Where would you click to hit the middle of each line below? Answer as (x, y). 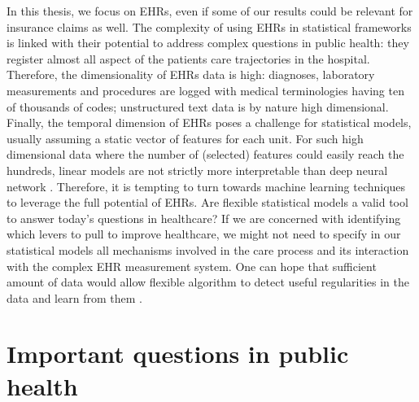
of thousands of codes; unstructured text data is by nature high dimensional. (198, 106)
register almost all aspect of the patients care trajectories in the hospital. (188, 58)
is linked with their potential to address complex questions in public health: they (208, 43)
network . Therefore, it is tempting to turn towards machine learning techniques (206, 186)
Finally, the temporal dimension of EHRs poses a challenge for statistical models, (209, 122)
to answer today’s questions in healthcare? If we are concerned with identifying (204, 218)
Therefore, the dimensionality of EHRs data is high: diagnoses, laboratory (191, 74)
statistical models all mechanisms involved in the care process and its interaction (208, 249)
